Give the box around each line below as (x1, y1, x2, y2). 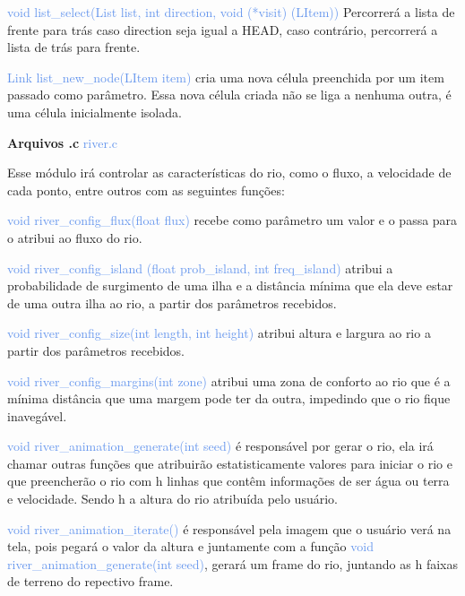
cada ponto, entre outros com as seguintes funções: (7, 180, 285, 199)
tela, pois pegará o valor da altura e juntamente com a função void (7, 537, 374, 556)
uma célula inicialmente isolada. (7, 102, 182, 121)
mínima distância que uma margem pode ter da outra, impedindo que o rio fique (7, 389, 451, 408)
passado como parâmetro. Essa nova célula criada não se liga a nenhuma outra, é (7, 85, 452, 104)
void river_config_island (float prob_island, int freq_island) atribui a (7, 258, 393, 277)
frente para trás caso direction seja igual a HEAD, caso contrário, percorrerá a (7, 20, 438, 39)
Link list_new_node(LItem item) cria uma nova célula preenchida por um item (7, 67, 444, 86)
